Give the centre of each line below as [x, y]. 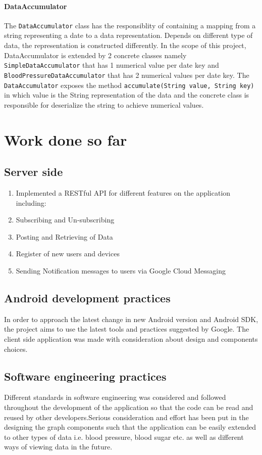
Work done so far [66, 139]
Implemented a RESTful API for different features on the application [123, 192]
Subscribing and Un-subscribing [65, 220]
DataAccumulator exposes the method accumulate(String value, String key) [129, 85]
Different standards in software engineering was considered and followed [115, 397]
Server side [34, 172]
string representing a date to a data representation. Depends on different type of [128, 35]
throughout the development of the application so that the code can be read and [129, 407]
